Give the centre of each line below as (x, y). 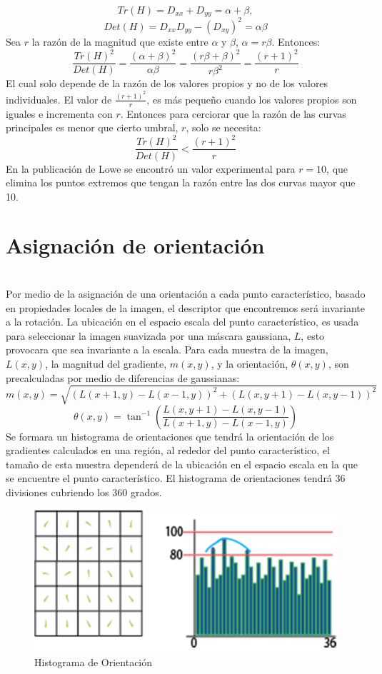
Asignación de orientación (135, 245)
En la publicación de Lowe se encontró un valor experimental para (151, 168)
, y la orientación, (250, 363)
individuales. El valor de (59, 99)
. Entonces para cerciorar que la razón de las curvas (233, 113)
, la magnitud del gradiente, (106, 363)
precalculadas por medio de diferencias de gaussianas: (123, 377)
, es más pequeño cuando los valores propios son (252, 99)
